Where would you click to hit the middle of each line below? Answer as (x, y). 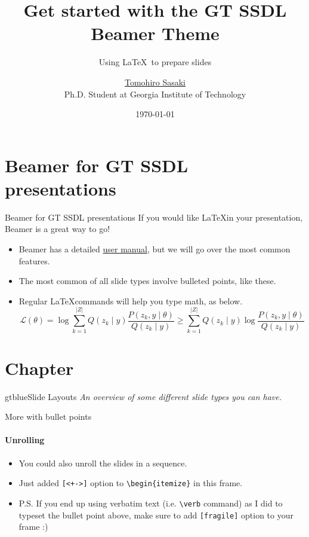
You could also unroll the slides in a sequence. (103, 463)
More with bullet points (48, 417)
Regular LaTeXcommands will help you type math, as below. (131, 300)
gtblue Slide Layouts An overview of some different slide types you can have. (143, 396)
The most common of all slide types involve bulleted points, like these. (147, 281)
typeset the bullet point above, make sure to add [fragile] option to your (156, 515)
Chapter (39, 367)
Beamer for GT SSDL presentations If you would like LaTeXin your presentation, (154, 217)
